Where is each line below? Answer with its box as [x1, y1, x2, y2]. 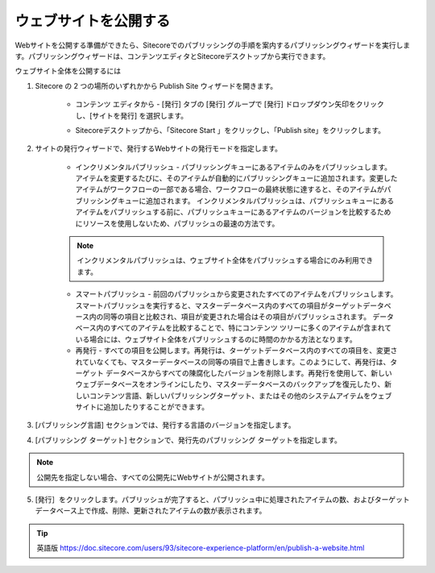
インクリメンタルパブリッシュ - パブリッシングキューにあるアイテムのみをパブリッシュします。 [75, 162, 392, 172]
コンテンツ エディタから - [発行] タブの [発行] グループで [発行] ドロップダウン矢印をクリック [75, 99, 384, 109]
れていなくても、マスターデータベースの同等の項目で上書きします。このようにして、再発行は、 [75, 357, 391, 367]
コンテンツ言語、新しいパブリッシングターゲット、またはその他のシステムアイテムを [89, 391, 371, 401]
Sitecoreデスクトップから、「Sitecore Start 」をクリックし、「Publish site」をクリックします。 [75, 125, 386, 135]
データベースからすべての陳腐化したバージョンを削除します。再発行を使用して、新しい [105, 367, 392, 378]
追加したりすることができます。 [103, 402, 209, 412]
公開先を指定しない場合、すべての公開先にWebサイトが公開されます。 [36, 472, 269, 482]
